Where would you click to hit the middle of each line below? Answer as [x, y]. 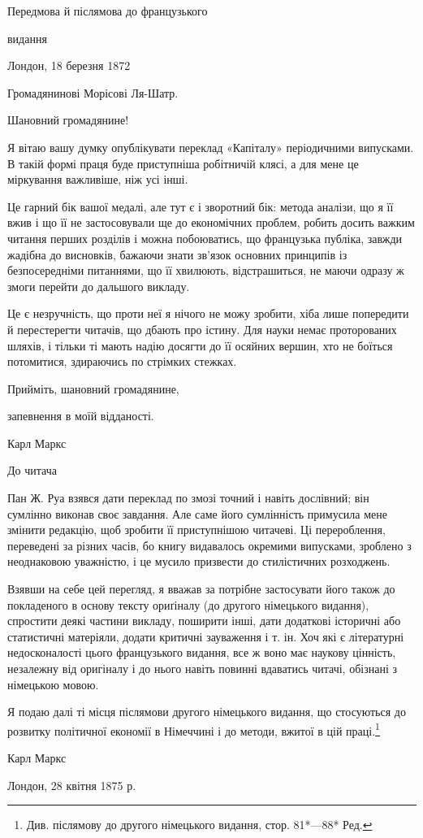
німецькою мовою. [53, 684]
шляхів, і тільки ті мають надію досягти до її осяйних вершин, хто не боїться [200, 345]
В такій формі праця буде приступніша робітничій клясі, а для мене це [183, 163]
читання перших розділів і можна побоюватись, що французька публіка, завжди [205, 238]
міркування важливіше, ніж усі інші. [98, 179]
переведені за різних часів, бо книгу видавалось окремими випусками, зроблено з [209, 545]
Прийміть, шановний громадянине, [93, 388]
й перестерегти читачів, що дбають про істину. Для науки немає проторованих [202, 329]
